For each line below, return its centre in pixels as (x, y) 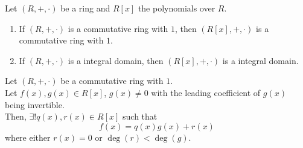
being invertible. (35, 104)
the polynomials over (177, 8)
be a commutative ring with (112, 81)
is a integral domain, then (116, 60)
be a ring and (85, 8)
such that (140, 116)
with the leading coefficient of (206, 92)
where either (28, 137)
